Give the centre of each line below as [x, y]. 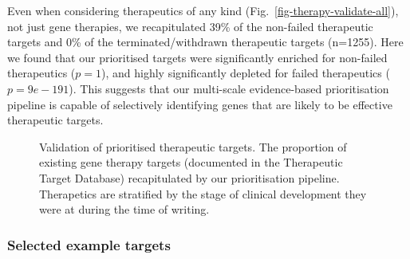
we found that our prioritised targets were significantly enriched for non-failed [197, 57]
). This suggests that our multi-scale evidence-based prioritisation [229, 88]
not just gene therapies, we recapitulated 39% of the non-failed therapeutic [190, 26]
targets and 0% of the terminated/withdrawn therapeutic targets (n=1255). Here [205, 42]
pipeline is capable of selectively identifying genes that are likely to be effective [200, 104]
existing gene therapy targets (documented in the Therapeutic [191, 162]
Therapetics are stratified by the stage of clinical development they [203, 193]
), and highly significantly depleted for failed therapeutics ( [246, 73]
